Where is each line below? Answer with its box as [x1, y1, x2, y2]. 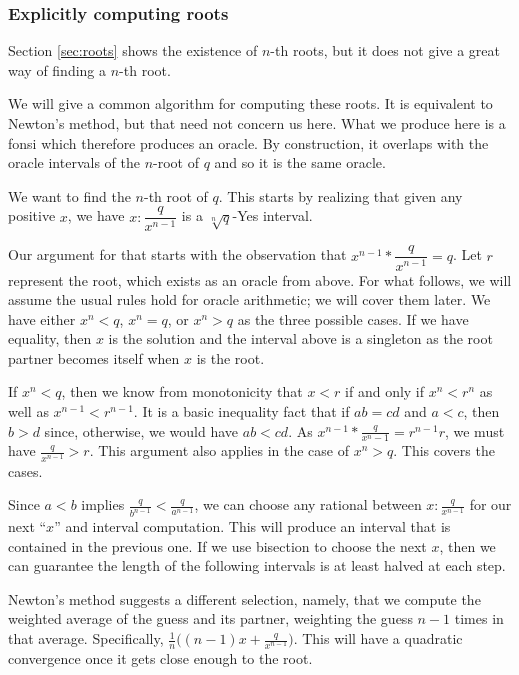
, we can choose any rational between [194, 494, 422, 515]
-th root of [143, 185, 208, 206]
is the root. [196, 347, 265, 368]
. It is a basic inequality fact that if [133, 401, 350, 422]
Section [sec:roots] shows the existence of [8, 40, 258, 61]
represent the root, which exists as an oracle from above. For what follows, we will [8, 269, 512, 290]
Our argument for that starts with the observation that [8, 244, 347, 265]
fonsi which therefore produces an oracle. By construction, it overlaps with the [8, 132, 489, 153]
